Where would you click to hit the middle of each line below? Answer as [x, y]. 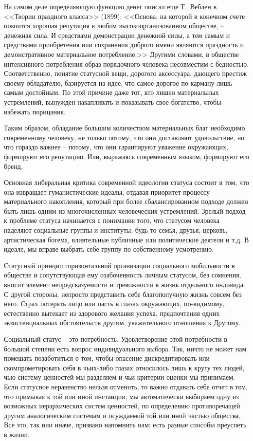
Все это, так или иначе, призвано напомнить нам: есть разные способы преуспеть [125, 425]
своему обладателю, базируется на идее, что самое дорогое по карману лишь [118, 83]
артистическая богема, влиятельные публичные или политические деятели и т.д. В [126, 239]
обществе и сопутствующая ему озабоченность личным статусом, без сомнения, [123, 275]
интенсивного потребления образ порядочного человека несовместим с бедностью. [126, 64]
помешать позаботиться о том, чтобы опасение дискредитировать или [107, 358]
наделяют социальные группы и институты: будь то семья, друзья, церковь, [116, 230]
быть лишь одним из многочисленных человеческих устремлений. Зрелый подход [125, 211]
